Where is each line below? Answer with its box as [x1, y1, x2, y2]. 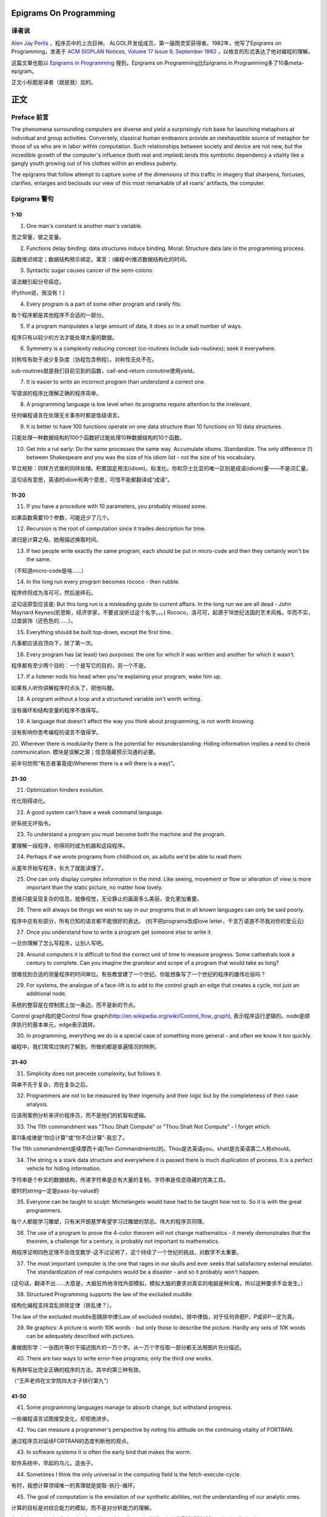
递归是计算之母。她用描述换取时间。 [11, 536, 102, 543]
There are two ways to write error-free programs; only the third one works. [26, 1355, 213, 1362]
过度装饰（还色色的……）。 [11, 617, 77, 624]
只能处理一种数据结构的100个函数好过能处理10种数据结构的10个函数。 [11, 434, 185, 441]
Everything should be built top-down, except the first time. [26, 628, 172, 635]
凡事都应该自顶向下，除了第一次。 [11, 640, 96, 647]
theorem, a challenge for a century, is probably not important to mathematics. [26, 1237, 220, 1245]
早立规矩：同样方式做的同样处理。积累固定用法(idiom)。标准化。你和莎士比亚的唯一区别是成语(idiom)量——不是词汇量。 [11, 465, 312, 472]
